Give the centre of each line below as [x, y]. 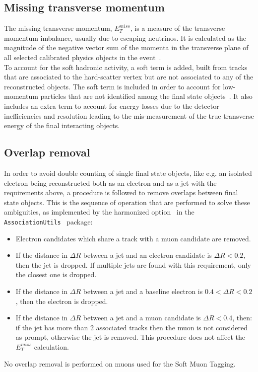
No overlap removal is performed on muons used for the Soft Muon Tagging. [120, 363]
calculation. [51, 346]
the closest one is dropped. [56, 274]
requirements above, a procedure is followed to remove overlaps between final [121, 192]
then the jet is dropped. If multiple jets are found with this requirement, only [133, 264]
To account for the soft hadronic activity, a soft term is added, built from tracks [126, 67]
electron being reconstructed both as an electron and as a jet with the [110, 183]
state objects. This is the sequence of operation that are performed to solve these [127, 202]
